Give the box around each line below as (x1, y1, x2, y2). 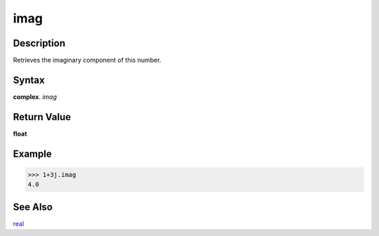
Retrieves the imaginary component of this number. (13, 56, 161, 65)
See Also (13, 201, 53, 213)
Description (13, 37, 66, 49)
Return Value (13, 111, 72, 123)
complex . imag (13, 92, 58, 101)
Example (13, 147, 52, 159)
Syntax (13, 74, 45, 86)
